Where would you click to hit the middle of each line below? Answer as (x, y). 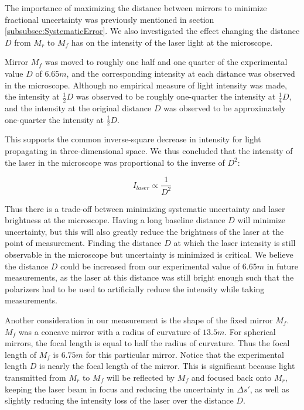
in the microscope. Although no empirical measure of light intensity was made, (146, 85)
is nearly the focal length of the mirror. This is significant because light (167, 366)
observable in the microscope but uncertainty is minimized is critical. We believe (149, 254)
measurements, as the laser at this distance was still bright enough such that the (149, 277)
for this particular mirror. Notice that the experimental (185, 354)
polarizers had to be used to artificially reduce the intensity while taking (135, 288)
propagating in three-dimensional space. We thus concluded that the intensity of (149, 151)
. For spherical (250, 331)
